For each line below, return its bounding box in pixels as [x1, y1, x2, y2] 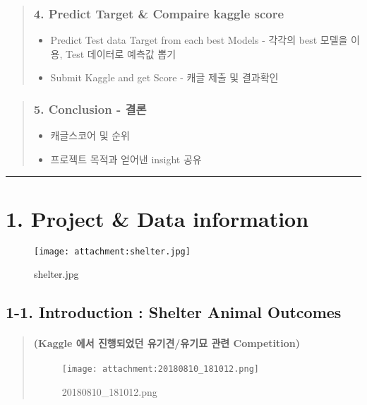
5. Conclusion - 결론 [33, 100, 147, 117]
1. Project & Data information [6, 204, 309, 233]
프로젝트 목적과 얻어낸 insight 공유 [50, 151, 202, 166]
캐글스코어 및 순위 [50, 128, 130, 143]
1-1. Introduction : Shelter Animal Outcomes [6, 301, 342, 323]
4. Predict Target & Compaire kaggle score [33, 4, 284, 22]
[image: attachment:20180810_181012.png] [61, 364, 259, 375]
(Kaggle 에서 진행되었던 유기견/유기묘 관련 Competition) [33, 336, 301, 351]
